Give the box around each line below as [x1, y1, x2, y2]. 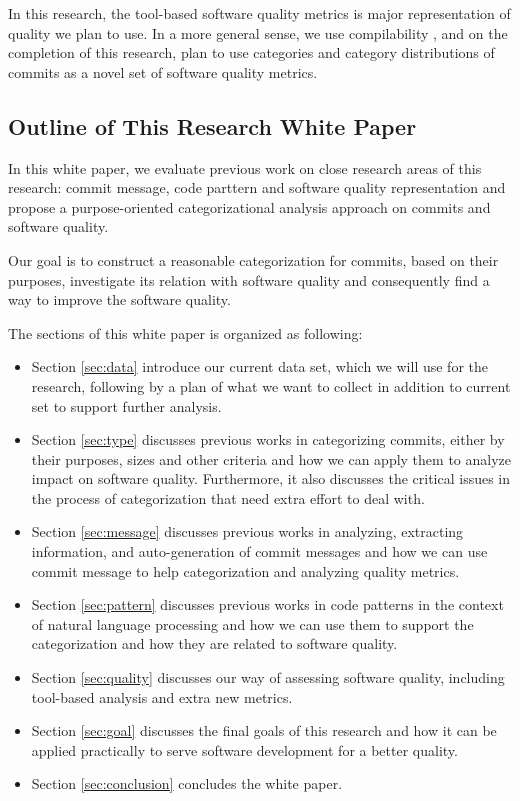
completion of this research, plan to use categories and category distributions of [8, 42, 495, 63]
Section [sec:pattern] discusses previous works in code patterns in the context [31, 594, 504, 615]
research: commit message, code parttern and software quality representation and [8, 177, 506, 198]
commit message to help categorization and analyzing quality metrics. [31, 560, 460, 581]
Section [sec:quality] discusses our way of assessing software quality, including [31, 667, 505, 688]
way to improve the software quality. [8, 289, 231, 310]
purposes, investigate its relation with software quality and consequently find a [8, 269, 490, 290]
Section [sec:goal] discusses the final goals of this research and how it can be [31, 720, 497, 741]
